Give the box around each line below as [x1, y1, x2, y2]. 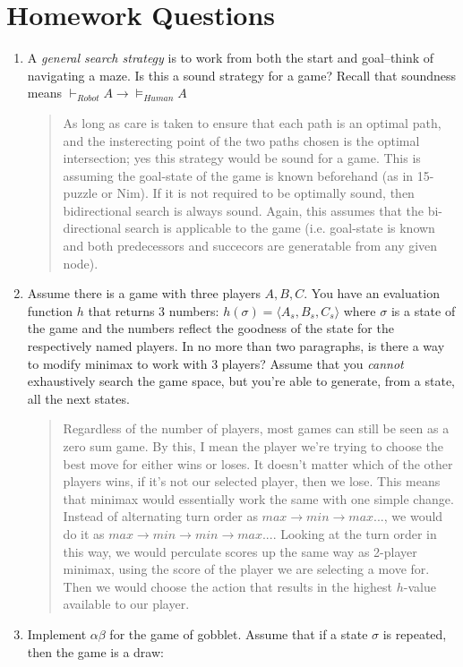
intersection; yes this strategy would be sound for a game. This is [63, 149, 421, 167]
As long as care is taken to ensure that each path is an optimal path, [63, 113, 442, 132]
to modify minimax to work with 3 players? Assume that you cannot [27, 354, 404, 372]
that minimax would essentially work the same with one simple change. [63, 489, 454, 508]
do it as [63, 524, 105, 543]
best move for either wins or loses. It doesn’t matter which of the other [63, 454, 453, 473]
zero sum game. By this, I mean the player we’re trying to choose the [63, 437, 443, 455]
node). [63, 253, 99, 272]
